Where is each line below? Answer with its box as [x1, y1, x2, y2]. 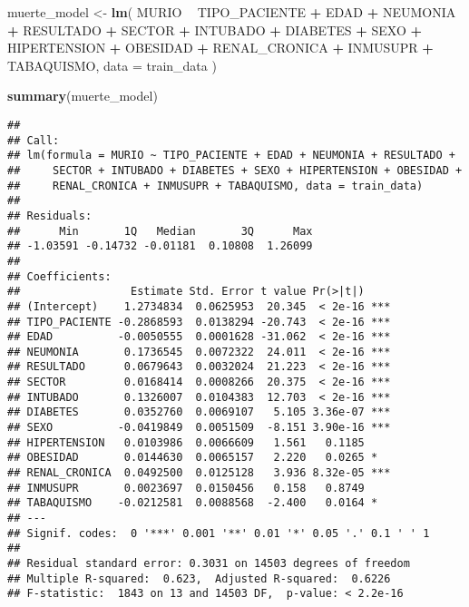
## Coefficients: [7, 269, 112, 283]
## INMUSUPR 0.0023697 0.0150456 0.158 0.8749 [7, 481, 365, 494]
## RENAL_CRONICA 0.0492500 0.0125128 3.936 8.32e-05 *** [7, 466, 391, 480]
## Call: [7, 133, 60, 147]
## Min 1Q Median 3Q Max [7, 224, 313, 238]
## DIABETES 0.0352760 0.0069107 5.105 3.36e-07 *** [7, 406, 391, 419]
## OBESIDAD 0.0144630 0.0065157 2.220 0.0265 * [7, 451, 378, 465]
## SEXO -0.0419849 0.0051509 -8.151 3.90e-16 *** [7, 421, 391, 435]
